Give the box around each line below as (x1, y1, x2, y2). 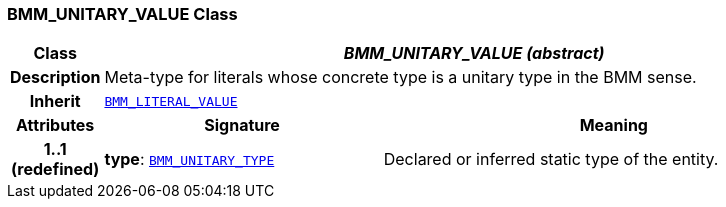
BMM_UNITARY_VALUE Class (7, 4, 238, 24)
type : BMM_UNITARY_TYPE (104, 149, 275, 170)
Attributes (16, 115, 95, 136)
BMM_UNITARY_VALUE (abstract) (343, 43, 605, 64)
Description (10, 67, 101, 88)
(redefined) (11, 159, 100, 180)
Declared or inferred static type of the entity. (383, 149, 719, 170)
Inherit (29, 91, 81, 112)
